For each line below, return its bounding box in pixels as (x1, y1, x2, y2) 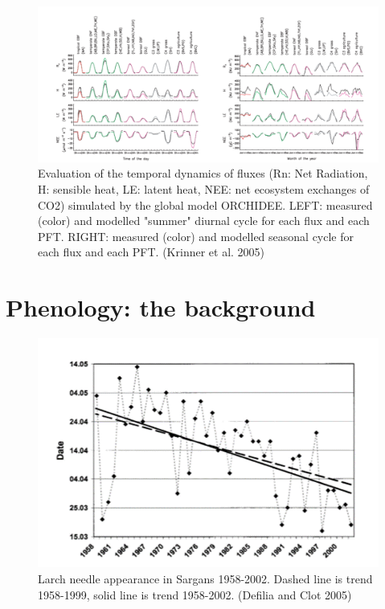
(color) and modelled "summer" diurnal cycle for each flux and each (38, 212, 370, 229)
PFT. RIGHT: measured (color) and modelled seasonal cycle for (38, 227, 354, 244)
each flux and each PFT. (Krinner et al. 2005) (38, 243, 265, 260)
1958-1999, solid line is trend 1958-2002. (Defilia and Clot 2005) (38, 586, 352, 603)
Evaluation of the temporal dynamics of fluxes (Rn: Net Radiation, (38, 165, 368, 182)
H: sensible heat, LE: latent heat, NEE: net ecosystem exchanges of (38, 180, 370, 197)
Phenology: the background (6, 291, 316, 324)
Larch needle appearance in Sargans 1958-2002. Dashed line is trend (38, 570, 373, 587)
